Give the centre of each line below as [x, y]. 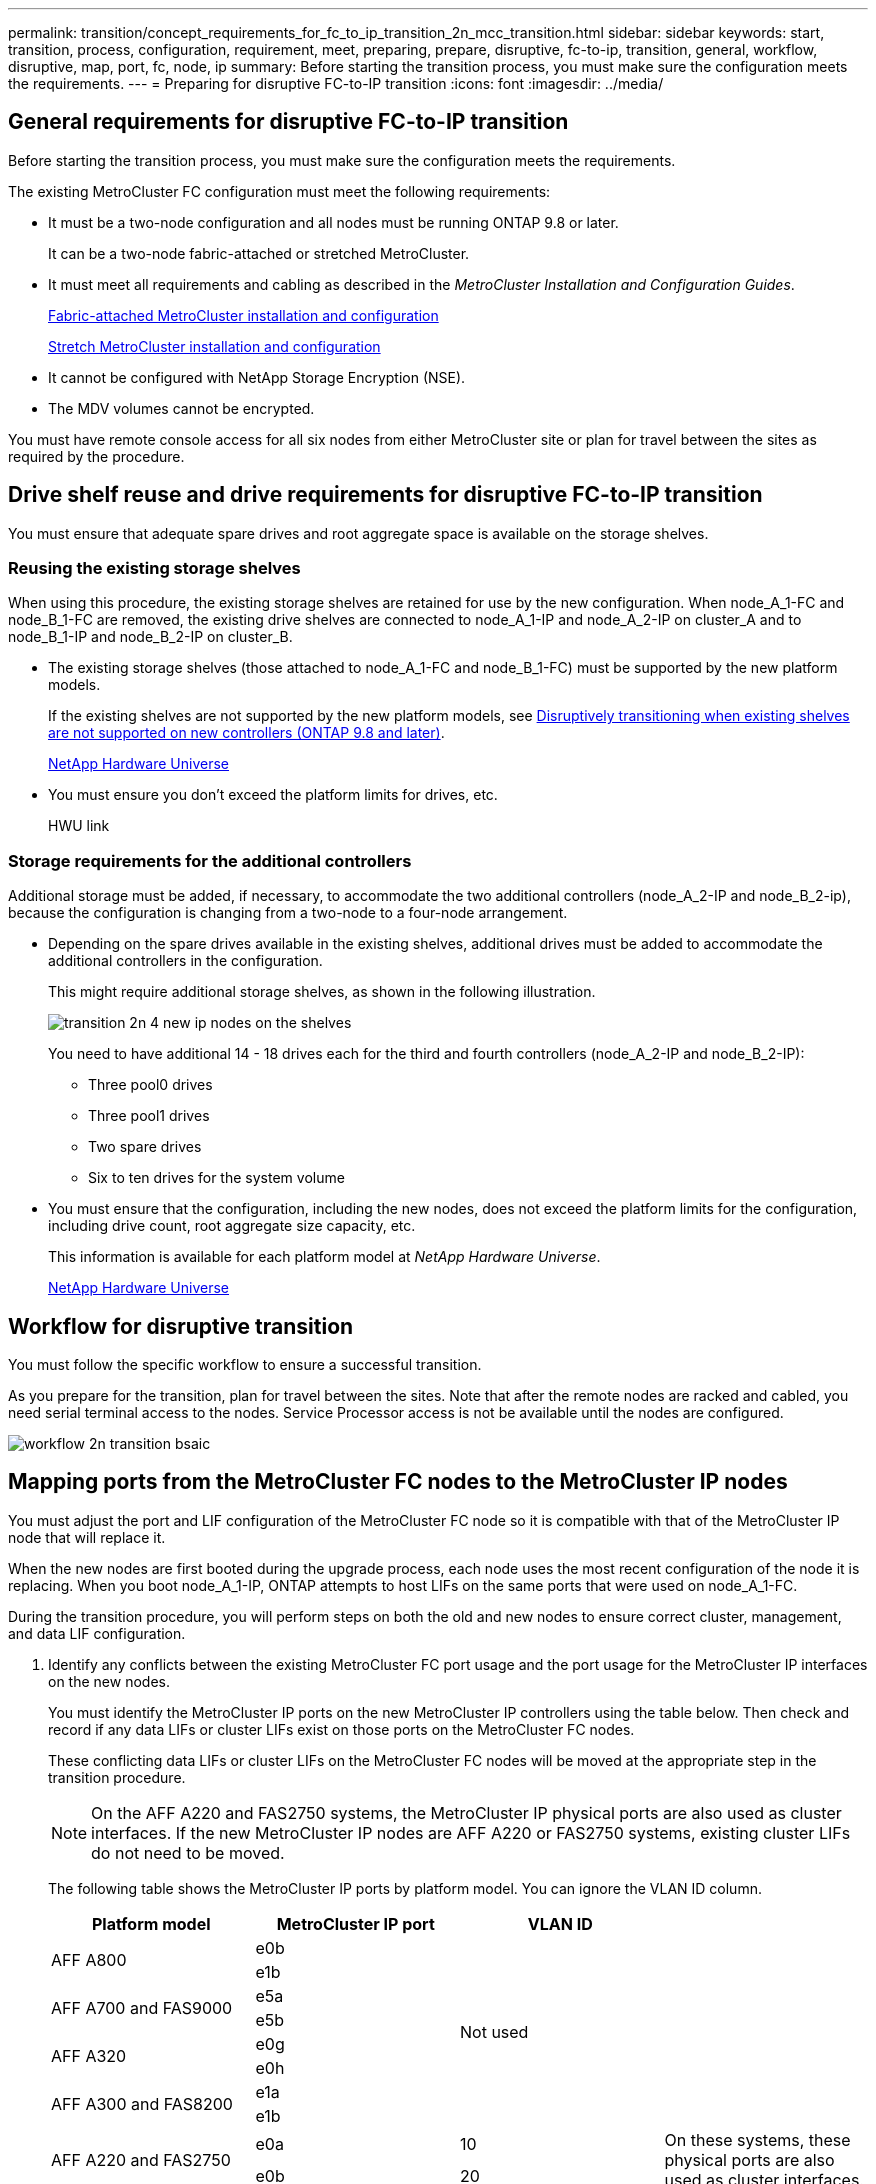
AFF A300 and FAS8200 [142, 2103]
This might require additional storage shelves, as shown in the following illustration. [322, 992]
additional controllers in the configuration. [185, 961]
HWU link [79, 826]
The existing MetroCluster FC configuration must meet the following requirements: [279, 191]
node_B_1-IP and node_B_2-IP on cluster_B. [150, 637]
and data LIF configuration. [97, 1633]
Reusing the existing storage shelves [154, 568]
